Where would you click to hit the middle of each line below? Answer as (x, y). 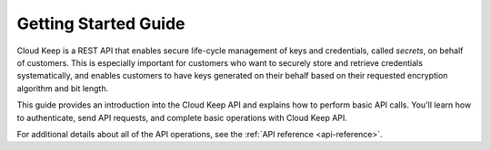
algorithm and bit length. (63, 88)
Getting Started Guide (101, 23)
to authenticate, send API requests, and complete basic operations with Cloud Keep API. (182, 117)
